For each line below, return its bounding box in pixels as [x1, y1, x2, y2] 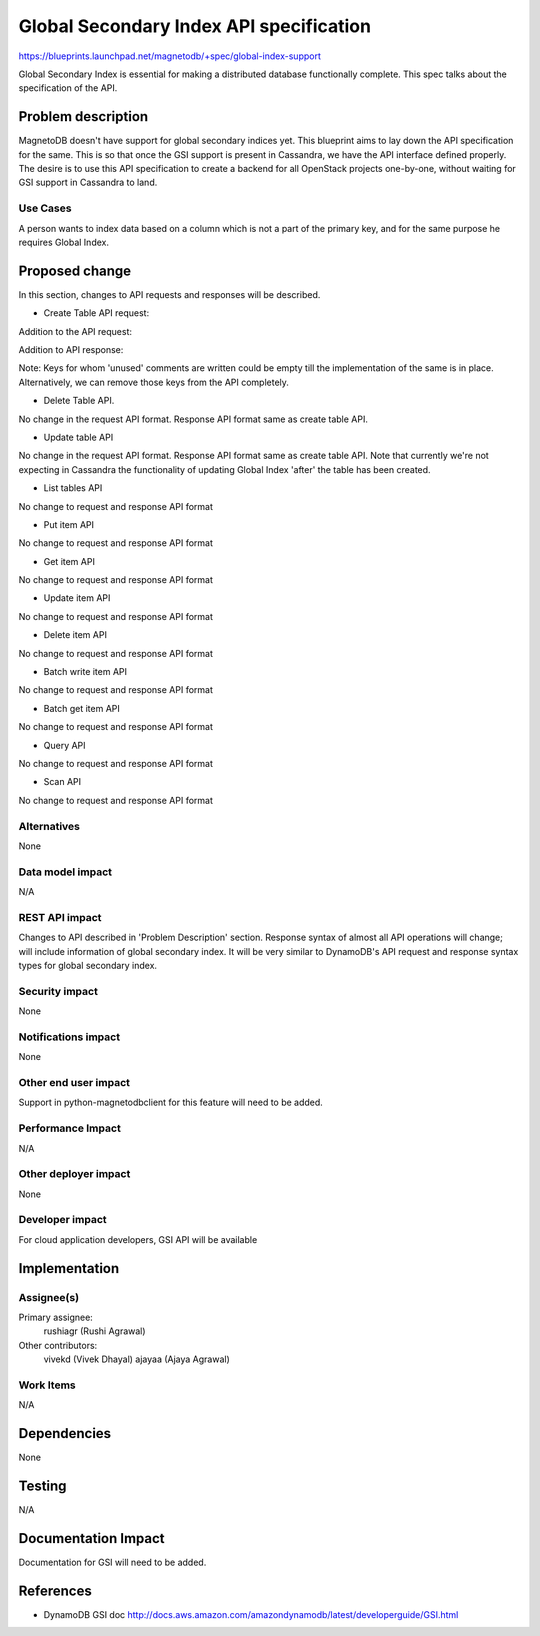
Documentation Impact [18, 1530, 165, 1547]
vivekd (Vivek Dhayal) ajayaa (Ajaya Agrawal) [43, 1353, 230, 1365]
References [18, 1582, 92, 1599]
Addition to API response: [18, 344, 124, 356]
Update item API [43, 592, 111, 604]
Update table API [43, 431, 114, 443]
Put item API [43, 518, 95, 530]
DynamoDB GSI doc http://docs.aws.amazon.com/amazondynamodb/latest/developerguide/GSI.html [43, 1608, 459, 1620]
